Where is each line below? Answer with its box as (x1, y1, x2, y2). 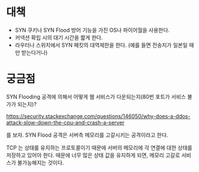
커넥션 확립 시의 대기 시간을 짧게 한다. (14, 34, 103, 41)
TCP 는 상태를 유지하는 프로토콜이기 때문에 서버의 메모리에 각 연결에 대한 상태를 (6, 144, 193, 151)
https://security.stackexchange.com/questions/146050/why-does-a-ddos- (6, 112, 191, 120)
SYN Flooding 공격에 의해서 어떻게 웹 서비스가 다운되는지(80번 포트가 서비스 (6, 93, 186, 100)
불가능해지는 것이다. (17, 159, 64, 166)
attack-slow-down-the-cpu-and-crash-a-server (6, 119, 125, 126)
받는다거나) (21, 49, 48, 56)
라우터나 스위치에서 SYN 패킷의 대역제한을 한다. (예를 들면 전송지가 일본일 (14, 41, 188, 49)
